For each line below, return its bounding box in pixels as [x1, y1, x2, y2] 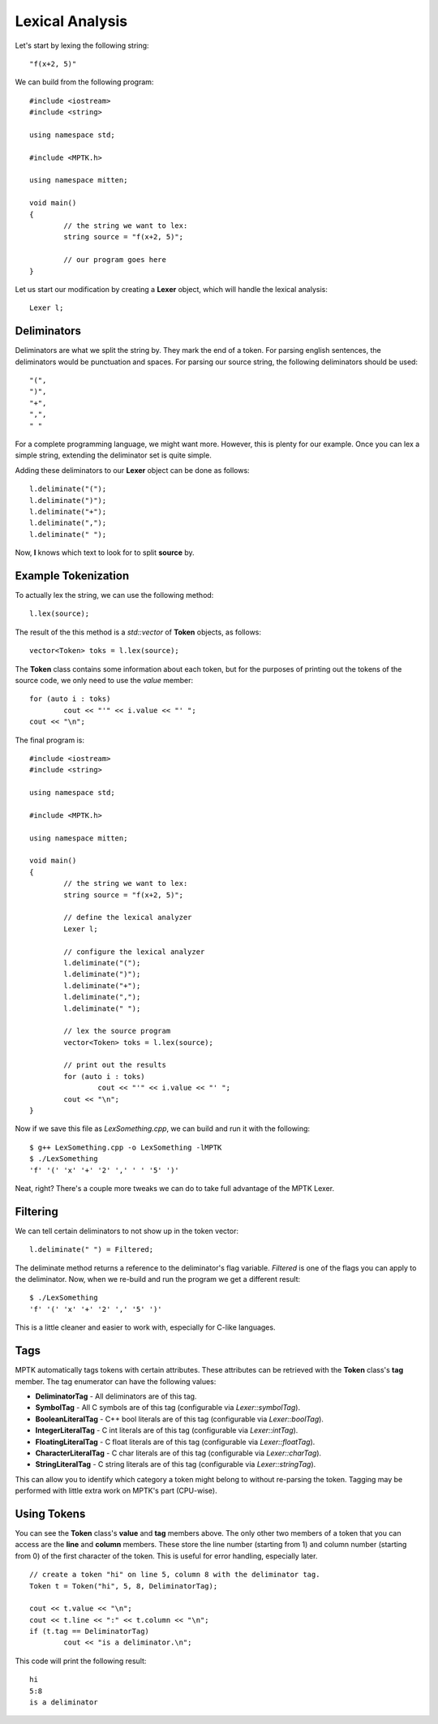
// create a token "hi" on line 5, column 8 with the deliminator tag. [29, 1570, 320, 1580]
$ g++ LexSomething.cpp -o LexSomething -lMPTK [29, 1142, 222, 1152]
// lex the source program [63, 1026, 171, 1036]
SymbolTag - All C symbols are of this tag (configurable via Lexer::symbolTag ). [35, 1403, 300, 1412]
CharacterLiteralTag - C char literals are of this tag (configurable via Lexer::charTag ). [35, 1448, 322, 1458]
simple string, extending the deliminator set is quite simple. [15, 450, 213, 460]
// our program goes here [63, 256, 166, 264]
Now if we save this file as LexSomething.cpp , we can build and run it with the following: [15, 1124, 311, 1133]
